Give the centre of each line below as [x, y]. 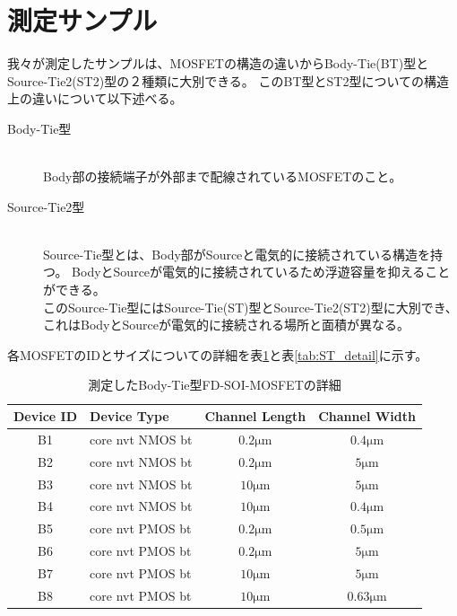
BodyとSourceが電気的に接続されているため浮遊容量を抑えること [261, 272]
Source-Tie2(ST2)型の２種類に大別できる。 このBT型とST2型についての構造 [228, 80]
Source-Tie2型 [46, 206]
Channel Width [367, 416]
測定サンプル [82, 20]
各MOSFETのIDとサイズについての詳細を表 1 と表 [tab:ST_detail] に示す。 [218, 354]
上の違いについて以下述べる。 [95, 98]
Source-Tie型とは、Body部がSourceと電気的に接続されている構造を [237, 254]
